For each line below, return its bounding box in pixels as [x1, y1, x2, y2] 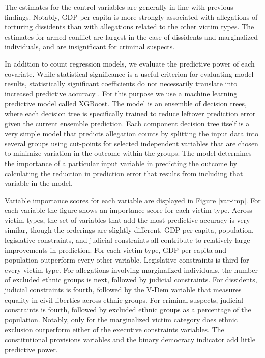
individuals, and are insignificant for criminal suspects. [5, 41, 175, 52]
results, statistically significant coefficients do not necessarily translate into [5, 78, 238, 89]
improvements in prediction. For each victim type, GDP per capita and [5, 244, 227, 255]
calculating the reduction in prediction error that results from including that [5, 168, 243, 178]
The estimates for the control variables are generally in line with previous [5, 2, 233, 12]
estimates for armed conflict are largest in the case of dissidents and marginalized [5, 31, 258, 42]
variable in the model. [5, 178, 73, 188]
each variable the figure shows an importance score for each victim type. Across [5, 205, 252, 215]
